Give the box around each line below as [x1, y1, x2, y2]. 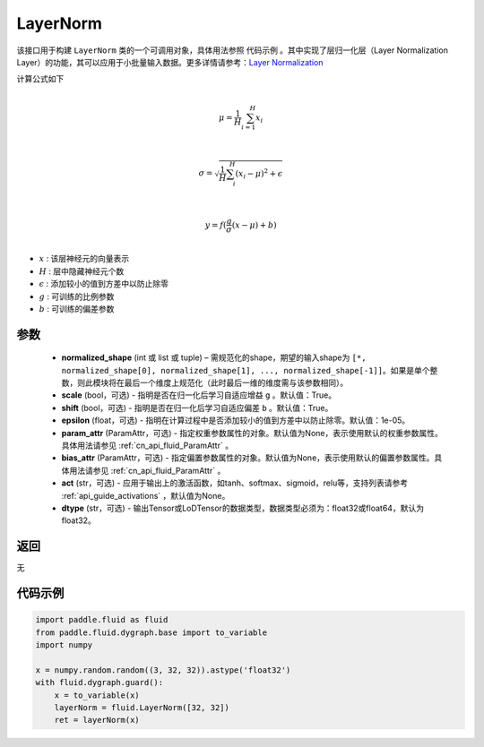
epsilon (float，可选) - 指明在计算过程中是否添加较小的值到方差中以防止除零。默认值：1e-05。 [61, 415, 411, 425]
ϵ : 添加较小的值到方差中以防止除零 [39, 279, 169, 289]
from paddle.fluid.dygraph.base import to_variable [35, 627, 268, 638]
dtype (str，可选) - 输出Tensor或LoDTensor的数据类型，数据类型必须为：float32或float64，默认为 [61, 502, 425, 513]
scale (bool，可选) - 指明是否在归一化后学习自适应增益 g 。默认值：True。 [61, 390, 336, 400]
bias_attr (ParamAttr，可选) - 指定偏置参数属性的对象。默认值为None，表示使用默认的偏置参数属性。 [61, 452, 435, 463]
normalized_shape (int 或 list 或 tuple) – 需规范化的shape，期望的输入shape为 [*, [61, 352, 367, 363]
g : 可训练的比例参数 [39, 291, 115, 302]
